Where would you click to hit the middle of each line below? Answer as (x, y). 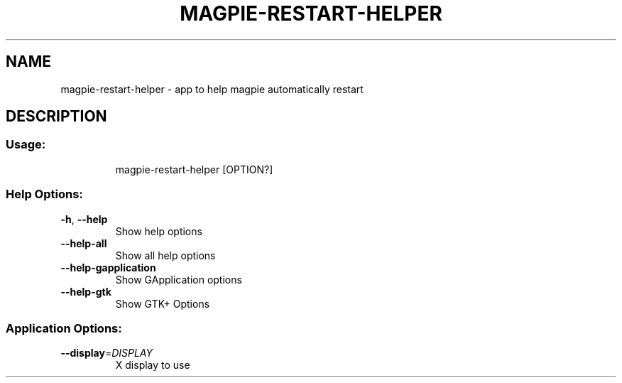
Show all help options (165, 255)
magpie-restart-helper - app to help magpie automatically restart (212, 89)
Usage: (26, 145)
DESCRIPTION (56, 117)
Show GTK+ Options (163, 303)
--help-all (84, 243)
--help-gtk (86, 291)
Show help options (159, 231)
